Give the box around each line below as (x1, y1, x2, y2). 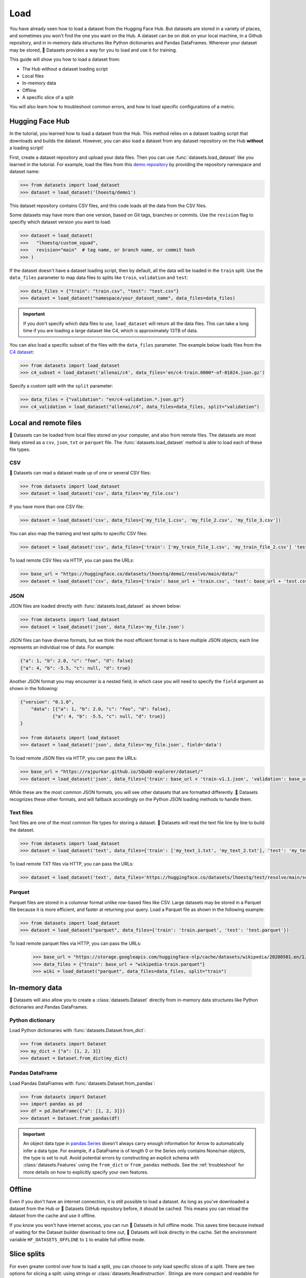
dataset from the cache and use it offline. (9, 1213, 96, 1219)
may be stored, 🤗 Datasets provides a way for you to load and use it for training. (9, 47, 177, 53)
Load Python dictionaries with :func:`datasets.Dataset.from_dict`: (9, 1028, 146, 1034)
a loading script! (9, 145, 43, 151)
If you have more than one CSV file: (9, 504, 84, 510)
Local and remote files (9, 419, 82, 427)
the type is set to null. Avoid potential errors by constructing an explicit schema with (23, 1155, 199, 1160)
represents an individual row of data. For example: (9, 644, 115, 650)
